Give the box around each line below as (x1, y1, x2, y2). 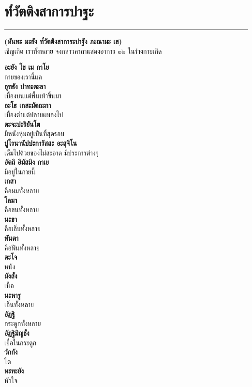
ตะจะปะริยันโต (4, 119, 41, 129)
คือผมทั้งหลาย (4, 186, 39, 196)
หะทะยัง (4, 366, 24, 376)
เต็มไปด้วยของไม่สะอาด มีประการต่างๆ (4, 147, 99, 157)
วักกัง (4, 347, 18, 357)
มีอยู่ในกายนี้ (4, 166, 36, 176)
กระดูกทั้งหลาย (4, 318, 41, 328)
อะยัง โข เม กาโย (4, 62, 49, 72)
